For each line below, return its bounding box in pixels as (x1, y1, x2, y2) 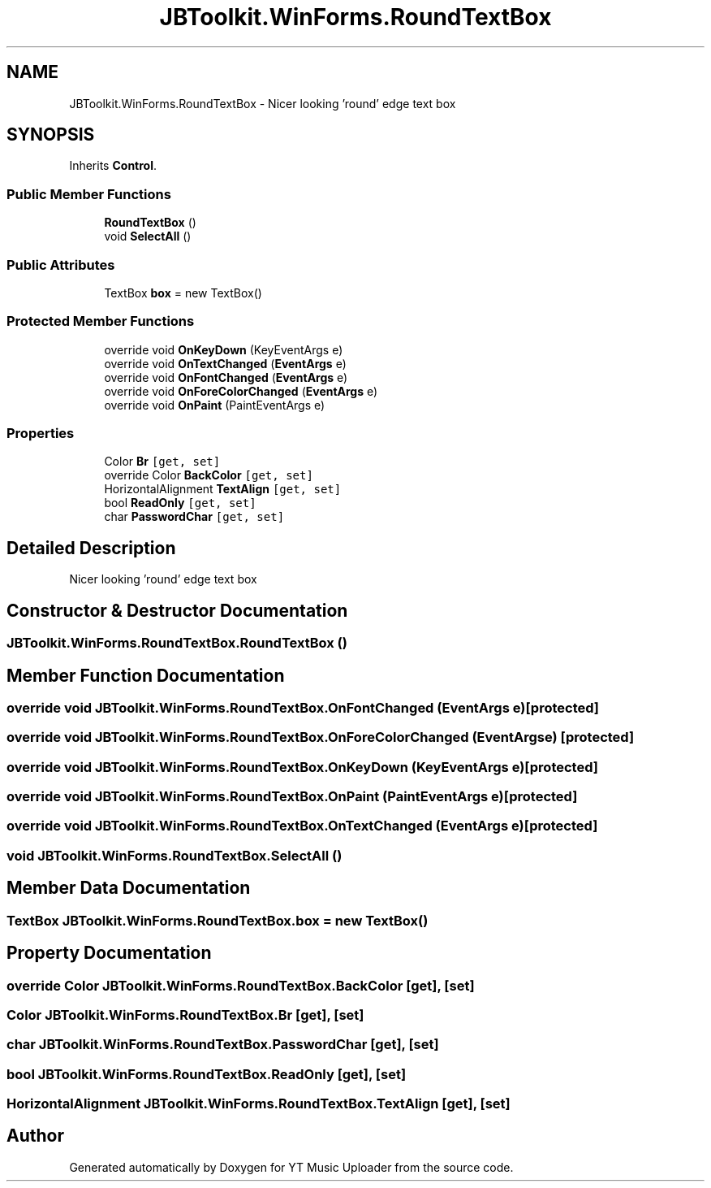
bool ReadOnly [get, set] (104, 496, 256, 510)
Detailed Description (6, 537, 176, 558)
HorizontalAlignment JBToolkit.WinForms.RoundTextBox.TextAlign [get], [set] (6, 1095, 511, 1112)
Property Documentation (6, 943, 212, 964)
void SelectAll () (104, 229, 192, 244)
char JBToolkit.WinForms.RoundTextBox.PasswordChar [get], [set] (6, 1036, 439, 1053)
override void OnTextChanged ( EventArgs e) (104, 356, 347, 371)
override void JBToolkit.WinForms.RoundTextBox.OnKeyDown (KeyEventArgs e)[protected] (6, 758, 598, 775)
